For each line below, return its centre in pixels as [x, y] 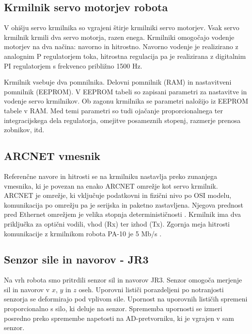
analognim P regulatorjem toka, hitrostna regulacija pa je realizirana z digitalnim [125, 56]
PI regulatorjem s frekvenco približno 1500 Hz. [73, 65]
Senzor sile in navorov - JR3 [76, 259]
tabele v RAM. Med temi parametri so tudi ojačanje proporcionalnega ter [113, 110]
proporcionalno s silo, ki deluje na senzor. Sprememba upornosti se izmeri [113, 308]
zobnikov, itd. [24, 130]
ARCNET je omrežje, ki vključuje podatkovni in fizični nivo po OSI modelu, [118, 195]
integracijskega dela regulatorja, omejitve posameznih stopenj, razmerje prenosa [122, 120]
